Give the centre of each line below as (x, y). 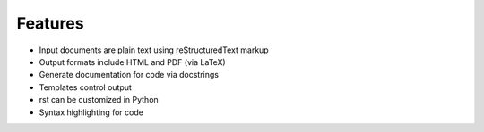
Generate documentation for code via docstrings (129, 75)
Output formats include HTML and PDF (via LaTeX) (132, 62)
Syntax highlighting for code (91, 112)
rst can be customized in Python (99, 100)
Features (50, 23)
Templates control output (85, 87)
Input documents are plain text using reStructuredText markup (154, 50)
